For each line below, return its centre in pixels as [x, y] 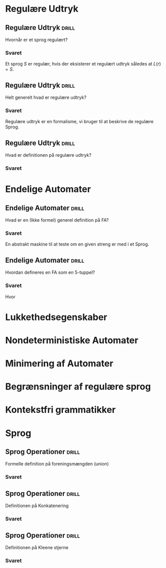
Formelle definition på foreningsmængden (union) [57, 464]
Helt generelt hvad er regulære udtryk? [46, 97]
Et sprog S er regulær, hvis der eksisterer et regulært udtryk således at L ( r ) [83, 64]
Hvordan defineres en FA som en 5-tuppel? [50, 272]
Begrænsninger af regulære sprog [78, 387]
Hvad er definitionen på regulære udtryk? [48, 155]
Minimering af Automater [59, 364]
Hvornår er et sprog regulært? [36, 40]
